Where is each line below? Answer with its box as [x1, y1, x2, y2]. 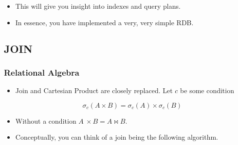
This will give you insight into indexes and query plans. [15, 1, 181, 11]
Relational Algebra [4, 66, 79, 78]
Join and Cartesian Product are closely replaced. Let [15, 85, 173, 96]
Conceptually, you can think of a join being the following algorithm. [15, 132, 219, 142]
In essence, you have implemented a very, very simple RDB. [15, 17, 194, 27]
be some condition [180, 85, 234, 96]
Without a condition [15, 115, 76, 126]
